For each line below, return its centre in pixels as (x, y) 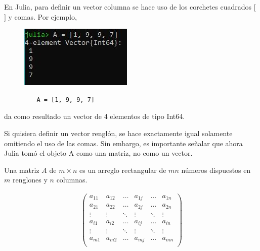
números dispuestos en (216, 170)
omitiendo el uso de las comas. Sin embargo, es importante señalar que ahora (123, 143)
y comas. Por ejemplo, (42, 16)
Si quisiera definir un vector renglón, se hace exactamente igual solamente (118, 133)
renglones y (30, 180)
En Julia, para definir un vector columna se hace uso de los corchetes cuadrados (128, 7)
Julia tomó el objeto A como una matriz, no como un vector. (98, 153)
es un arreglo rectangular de (123, 170)
